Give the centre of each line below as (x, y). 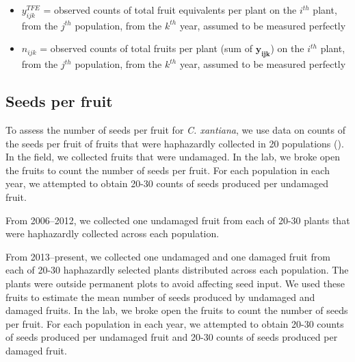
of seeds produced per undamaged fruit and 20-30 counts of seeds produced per (172, 337)
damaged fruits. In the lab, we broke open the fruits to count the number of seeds (177, 310)
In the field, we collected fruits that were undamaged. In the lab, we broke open (173, 157)
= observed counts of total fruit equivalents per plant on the (170, 10)
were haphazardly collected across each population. (113, 233)
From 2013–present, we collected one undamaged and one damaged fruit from (168, 256)
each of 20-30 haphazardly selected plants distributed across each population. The (177, 270)
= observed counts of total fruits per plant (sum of (146, 48)
